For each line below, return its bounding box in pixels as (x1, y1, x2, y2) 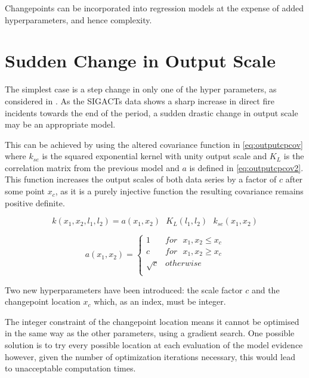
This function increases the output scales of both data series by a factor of (5, 173, 277, 185)
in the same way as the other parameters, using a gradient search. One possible (5, 327, 295, 339)
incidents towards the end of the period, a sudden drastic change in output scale (5, 106, 298, 119)
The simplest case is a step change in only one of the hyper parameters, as (5, 83, 277, 95)
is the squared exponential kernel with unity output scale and (42, 150, 267, 162)
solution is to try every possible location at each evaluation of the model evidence (5, 338, 303, 351)
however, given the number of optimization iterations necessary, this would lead (5, 350, 295, 362)
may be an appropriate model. (5, 118, 116, 131)
